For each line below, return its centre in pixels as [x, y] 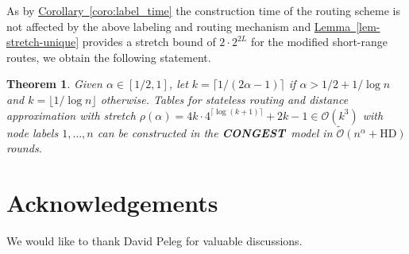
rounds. [24, 148]
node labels [33, 132]
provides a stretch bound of [149, 42]
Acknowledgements [112, 203]
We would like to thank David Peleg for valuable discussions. [154, 241]
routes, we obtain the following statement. [109, 57]
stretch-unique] [43, 42]
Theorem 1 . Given [54, 84]
